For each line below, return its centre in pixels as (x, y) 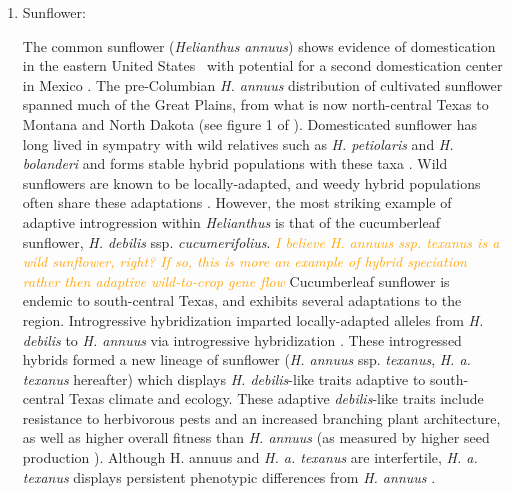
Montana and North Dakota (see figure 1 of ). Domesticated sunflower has (250, 123)
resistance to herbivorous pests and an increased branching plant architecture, (261, 417)
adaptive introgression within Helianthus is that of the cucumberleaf (231, 221)
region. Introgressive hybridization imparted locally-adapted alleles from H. (253, 319)
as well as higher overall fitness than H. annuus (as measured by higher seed (256, 437)
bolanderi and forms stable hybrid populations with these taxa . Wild (235, 163)
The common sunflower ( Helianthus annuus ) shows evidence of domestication (259, 45)
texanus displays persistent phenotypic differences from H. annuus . (229, 476)
